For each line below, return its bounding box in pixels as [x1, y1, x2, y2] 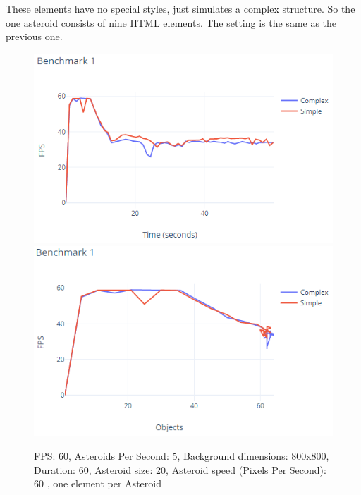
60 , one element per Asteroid [34, 476, 161, 491]
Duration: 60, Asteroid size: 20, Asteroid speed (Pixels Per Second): [34, 462, 326, 477]
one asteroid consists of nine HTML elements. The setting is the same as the [6, 15, 337, 30]
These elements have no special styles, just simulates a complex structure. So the [6, 1, 355, 16]
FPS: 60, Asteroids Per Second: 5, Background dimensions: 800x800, [34, 448, 329, 463]
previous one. [6, 29, 63, 44]
